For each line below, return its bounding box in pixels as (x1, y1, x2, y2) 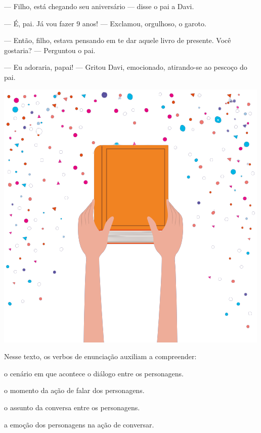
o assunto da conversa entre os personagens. (4, 402, 140, 412)
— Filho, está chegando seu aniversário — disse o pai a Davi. (4, 1, 194, 11)
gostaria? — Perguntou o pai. (4, 45, 96, 55)
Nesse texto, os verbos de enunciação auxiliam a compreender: (4, 351, 197, 362)
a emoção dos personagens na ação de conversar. (4, 419, 154, 429)
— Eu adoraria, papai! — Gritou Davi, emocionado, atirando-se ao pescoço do (4, 62, 247, 72)
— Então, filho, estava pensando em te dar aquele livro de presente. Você (4, 35, 231, 46)
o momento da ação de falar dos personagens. (4, 385, 145, 396)
